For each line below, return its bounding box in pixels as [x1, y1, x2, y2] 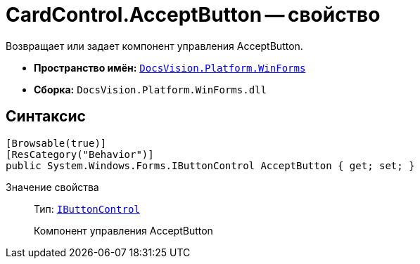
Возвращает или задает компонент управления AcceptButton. [6, 39, 303, 52]
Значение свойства [6, 180, 99, 193]
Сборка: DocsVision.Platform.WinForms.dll [34, 83, 267, 95]
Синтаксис [6, 107, 86, 126]
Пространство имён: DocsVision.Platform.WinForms [34, 61, 306, 74]
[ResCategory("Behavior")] [6, 148, 154, 160]
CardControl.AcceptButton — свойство [6, 3, 381, 27]
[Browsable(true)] [6, 137, 107, 149]
